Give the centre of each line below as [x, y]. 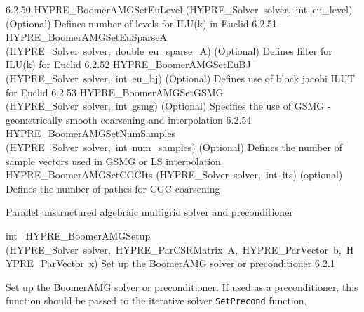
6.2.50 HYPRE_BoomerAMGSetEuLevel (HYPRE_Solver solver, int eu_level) [179, 9]
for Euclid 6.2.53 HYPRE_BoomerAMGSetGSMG [115, 92]
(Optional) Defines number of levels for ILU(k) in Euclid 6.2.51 [142, 23]
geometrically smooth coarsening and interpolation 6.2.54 [129, 119]
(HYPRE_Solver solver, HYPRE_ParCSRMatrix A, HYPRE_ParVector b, [174, 249]
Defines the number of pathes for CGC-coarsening [113, 188]
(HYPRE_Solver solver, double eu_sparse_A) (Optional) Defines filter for [169, 50]
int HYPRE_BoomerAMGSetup [78, 235]
